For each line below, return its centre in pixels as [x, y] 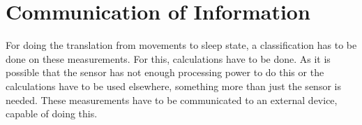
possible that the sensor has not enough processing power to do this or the [165, 72]
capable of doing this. [52, 113]
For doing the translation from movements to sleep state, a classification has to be [181, 45]
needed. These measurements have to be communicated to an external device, [172, 100]
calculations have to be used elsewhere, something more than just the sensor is [173, 86]
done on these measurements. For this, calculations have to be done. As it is [168, 58]
